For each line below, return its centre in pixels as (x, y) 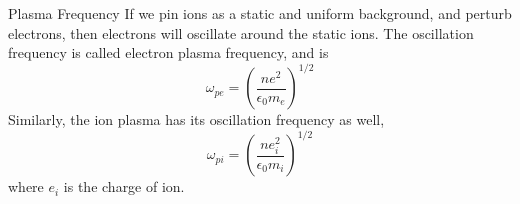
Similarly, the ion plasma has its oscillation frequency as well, (196, 119)
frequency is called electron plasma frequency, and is (168, 52)
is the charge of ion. (124, 186)
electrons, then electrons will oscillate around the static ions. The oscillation (241, 32)
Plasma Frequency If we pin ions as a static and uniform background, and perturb (260, 13)
